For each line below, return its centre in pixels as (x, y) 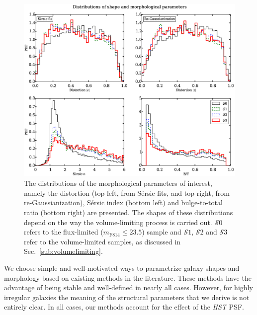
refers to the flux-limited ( (64, 232)
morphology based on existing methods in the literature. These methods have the (128, 277)
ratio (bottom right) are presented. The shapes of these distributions (128, 212)
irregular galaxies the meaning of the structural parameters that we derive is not (127, 297)
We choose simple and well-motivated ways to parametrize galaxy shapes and (122, 268)
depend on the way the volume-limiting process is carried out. (118, 222)
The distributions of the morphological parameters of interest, (118, 183)
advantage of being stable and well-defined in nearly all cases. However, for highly (128, 287)
